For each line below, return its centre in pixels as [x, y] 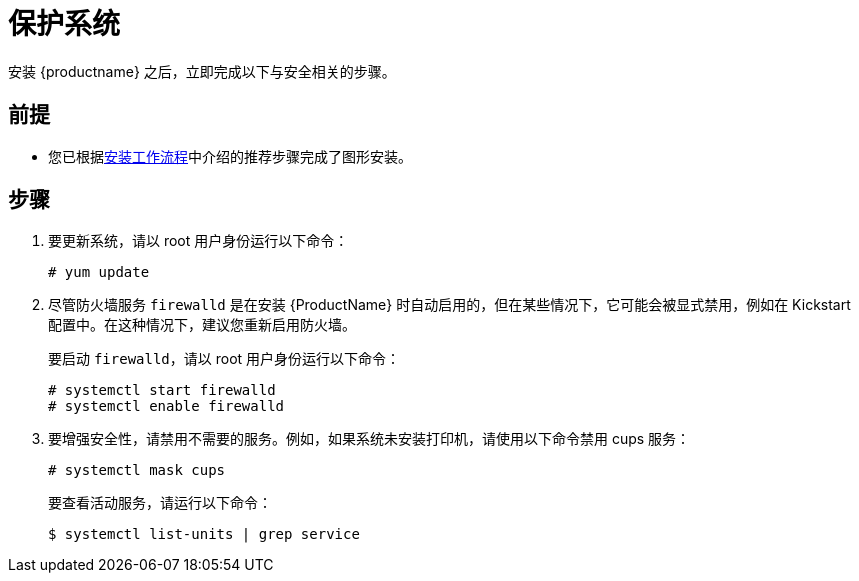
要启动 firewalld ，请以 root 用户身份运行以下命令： [224, 359]
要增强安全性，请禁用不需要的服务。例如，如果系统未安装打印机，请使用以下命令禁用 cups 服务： [369, 439]
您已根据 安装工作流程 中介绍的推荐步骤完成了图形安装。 [230, 156]
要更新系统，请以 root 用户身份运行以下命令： [198, 241]
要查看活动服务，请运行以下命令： [160, 503]
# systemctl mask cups [137, 470]
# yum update [99, 272]
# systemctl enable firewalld [166, 406]
